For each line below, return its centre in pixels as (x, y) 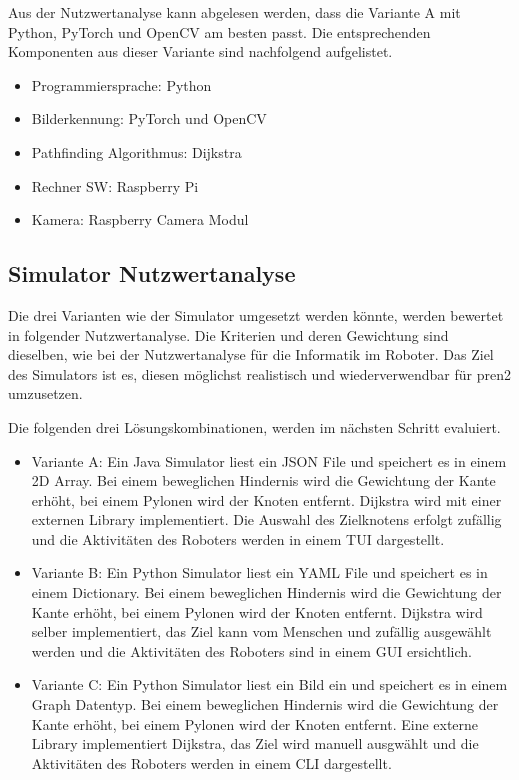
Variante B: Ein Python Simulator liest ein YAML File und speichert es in (259, 572)
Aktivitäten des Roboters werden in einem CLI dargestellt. (211, 762)
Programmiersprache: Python (121, 84)
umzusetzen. (45, 393)
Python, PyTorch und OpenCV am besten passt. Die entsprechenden (219, 31)
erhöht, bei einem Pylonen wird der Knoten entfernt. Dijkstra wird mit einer (266, 499)
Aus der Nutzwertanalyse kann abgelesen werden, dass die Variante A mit (234, 12)
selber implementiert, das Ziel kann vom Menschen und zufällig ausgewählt (261, 631)
